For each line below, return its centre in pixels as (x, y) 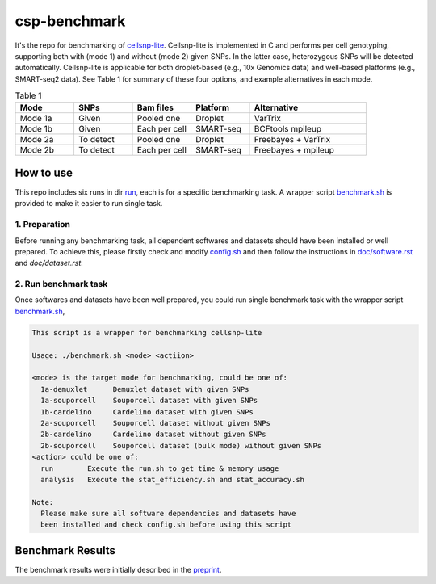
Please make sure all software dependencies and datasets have (168, 514)
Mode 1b (36, 129)
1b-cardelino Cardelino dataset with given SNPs (147, 412)
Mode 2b (37, 150)
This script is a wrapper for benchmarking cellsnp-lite (147, 332)
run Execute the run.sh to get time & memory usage (160, 468)
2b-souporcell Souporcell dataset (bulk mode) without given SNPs (181, 445)
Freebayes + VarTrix (292, 140)
